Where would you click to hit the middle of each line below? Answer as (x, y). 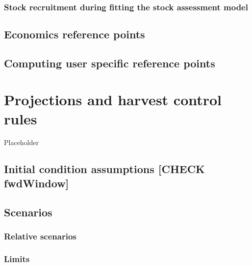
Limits (17, 259)
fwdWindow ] (37, 183)
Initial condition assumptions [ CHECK (105, 168)
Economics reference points (75, 34)
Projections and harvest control (113, 99)
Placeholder (22, 142)
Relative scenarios (40, 236)
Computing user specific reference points (110, 63)
